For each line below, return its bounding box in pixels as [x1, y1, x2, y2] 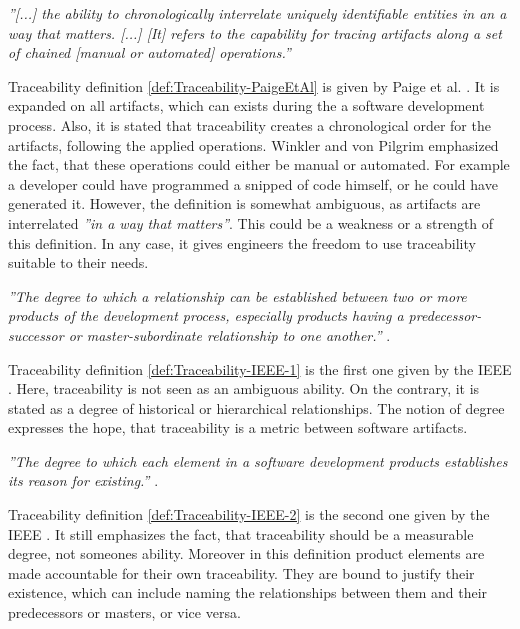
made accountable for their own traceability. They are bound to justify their [8, 562, 475, 583]
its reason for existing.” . [8, 470, 159, 491]
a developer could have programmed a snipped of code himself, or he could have [8, 173, 498, 194]
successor [8, 324, 64, 345]
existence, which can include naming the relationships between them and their [8, 582, 488, 603]
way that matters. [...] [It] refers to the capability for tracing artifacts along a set [8, 22, 502, 43]
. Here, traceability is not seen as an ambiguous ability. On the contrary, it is [8, 378, 480, 399]
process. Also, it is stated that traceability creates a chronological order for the [8, 114, 491, 135]
